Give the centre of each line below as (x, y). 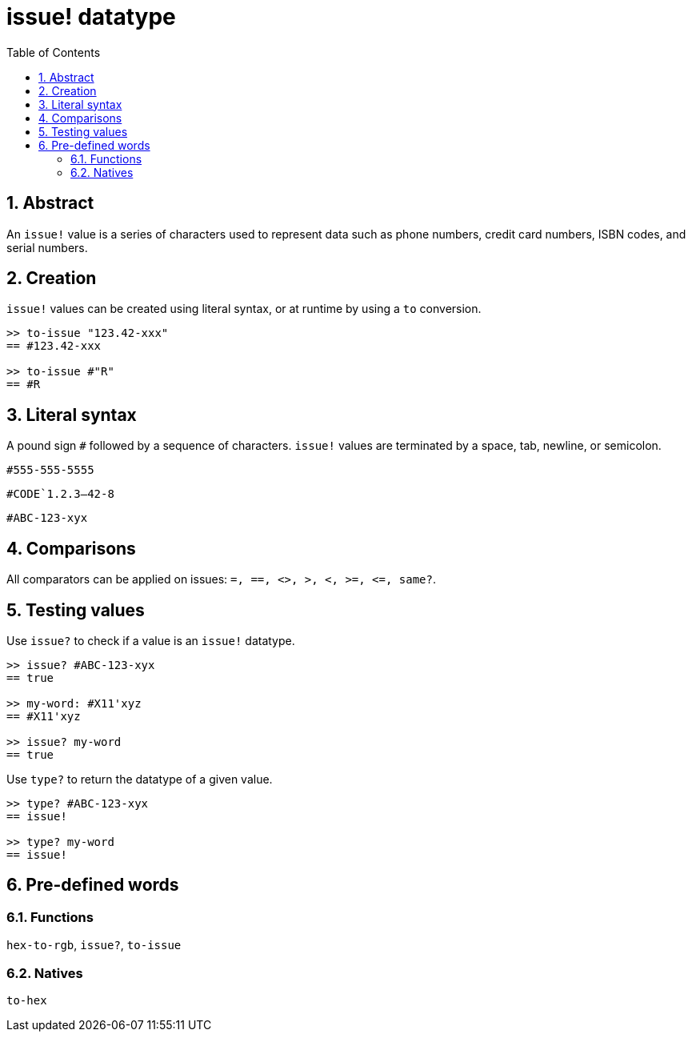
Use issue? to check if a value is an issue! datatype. (151, 640)
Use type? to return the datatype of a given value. (140, 779)
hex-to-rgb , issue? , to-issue (94, 945)
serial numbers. (47, 247)
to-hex (27, 1000)
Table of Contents (54, 52)
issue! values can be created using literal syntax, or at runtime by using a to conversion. (244, 309)
